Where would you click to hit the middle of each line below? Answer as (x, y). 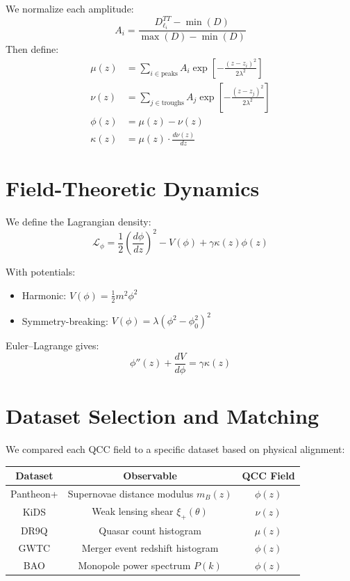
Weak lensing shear (133, 510)
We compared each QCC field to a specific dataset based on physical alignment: (175, 449)
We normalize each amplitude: (70, 8)
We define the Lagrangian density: (78, 222)
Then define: (32, 49)
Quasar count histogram (150, 530)
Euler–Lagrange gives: (52, 345)
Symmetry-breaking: (65, 320)
